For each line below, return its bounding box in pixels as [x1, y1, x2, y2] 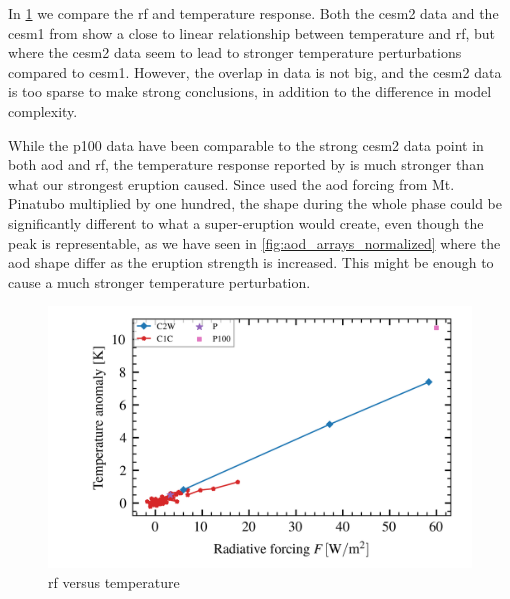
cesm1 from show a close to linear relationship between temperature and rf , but [8, 22, 496, 43]
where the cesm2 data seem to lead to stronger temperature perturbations [8, 42, 462, 63]
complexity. [8, 100, 78, 121]
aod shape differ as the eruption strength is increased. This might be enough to [8, 252, 494, 273]
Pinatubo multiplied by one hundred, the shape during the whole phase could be [8, 193, 503, 214]
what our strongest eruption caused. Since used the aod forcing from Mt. [8, 173, 455, 194]
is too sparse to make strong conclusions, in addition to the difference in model [8, 81, 492, 102]
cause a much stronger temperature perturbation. [8, 271, 311, 292]
